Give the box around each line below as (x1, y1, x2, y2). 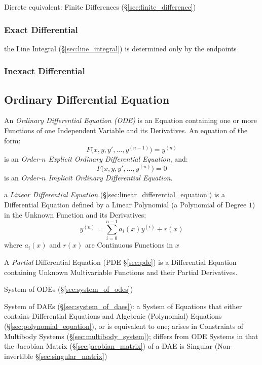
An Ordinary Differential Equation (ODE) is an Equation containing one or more (4, 115, 257, 126)
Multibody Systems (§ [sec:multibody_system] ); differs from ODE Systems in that (4, 330, 258, 341)
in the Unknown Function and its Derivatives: (4, 209, 146, 220)
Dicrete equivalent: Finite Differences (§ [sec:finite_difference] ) (4, 2, 196, 12)
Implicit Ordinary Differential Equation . (48, 172, 173, 182)
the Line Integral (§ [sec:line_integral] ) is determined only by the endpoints (4, 43, 237, 53)
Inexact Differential (4, 65, 85, 77)
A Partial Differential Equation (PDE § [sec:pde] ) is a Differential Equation (4, 256, 237, 267)
